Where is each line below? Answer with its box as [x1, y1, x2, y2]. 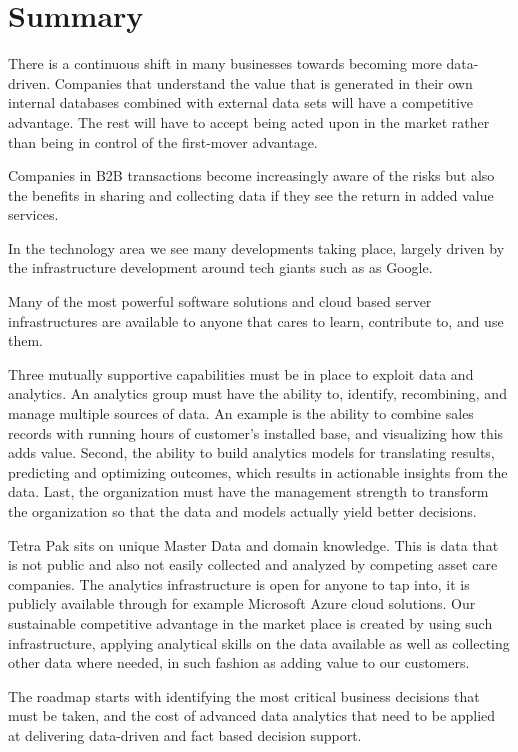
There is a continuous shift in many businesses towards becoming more [8, 53, 442, 74]
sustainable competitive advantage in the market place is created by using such [8, 612, 493, 633]
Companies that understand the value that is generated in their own [54, 72, 473, 93]
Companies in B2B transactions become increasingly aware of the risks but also [8, 165, 495, 186]
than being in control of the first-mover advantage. [8, 131, 318, 152]
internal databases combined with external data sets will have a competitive [8, 92, 474, 113]
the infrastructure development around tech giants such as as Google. [8, 257, 433, 278]
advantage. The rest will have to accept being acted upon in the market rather [8, 111, 490, 132]
